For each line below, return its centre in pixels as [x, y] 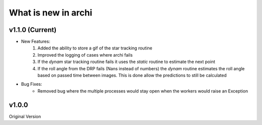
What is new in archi [50, 13]
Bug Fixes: [32, 84]
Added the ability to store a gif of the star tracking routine [95, 48]
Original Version [25, 116]
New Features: [36, 42]
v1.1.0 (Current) [33, 30]
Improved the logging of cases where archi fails [85, 55]
